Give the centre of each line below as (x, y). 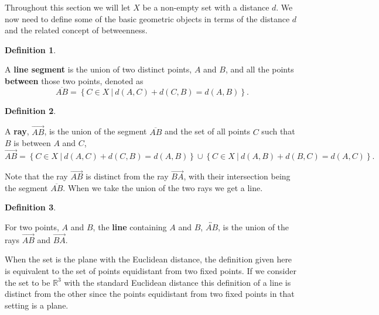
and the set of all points (207, 131)
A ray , (17, 131)
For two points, (32, 227)
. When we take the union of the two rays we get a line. (163, 187)
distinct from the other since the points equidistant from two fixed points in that (150, 294)
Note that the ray (36, 176)
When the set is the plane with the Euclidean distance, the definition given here (148, 259)
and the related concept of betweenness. (76, 30)
